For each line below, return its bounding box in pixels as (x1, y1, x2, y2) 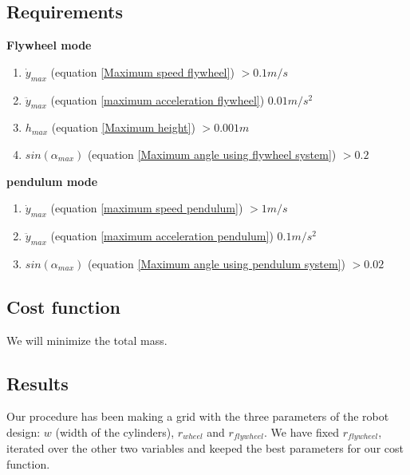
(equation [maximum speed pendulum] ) (50, 200, 243, 216)
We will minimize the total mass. (6, 331, 168, 348)
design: (6, 423, 41, 440)
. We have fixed (263, 423, 340, 440)
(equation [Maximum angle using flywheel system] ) (87, 145, 337, 162)
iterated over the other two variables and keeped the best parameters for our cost (6, 440, 404, 457)
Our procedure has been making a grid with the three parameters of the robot (6, 408, 389, 425)
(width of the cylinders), (55, 423, 175, 440)
